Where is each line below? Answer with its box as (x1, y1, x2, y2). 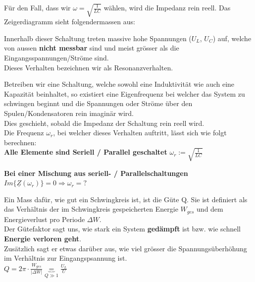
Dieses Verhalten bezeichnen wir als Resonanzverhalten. (4, 62, 173, 72)
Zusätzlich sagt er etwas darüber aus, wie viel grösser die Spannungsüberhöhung (4, 243, 247, 253)
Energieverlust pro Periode (4, 214, 85, 224)
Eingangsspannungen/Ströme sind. (4, 53, 109, 63)
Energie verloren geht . (4, 233, 81, 244)
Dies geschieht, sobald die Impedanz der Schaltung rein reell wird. (4, 117, 204, 128)
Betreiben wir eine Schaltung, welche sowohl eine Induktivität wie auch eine (4, 79, 235, 89)
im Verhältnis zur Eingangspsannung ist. (4, 253, 127, 263)
